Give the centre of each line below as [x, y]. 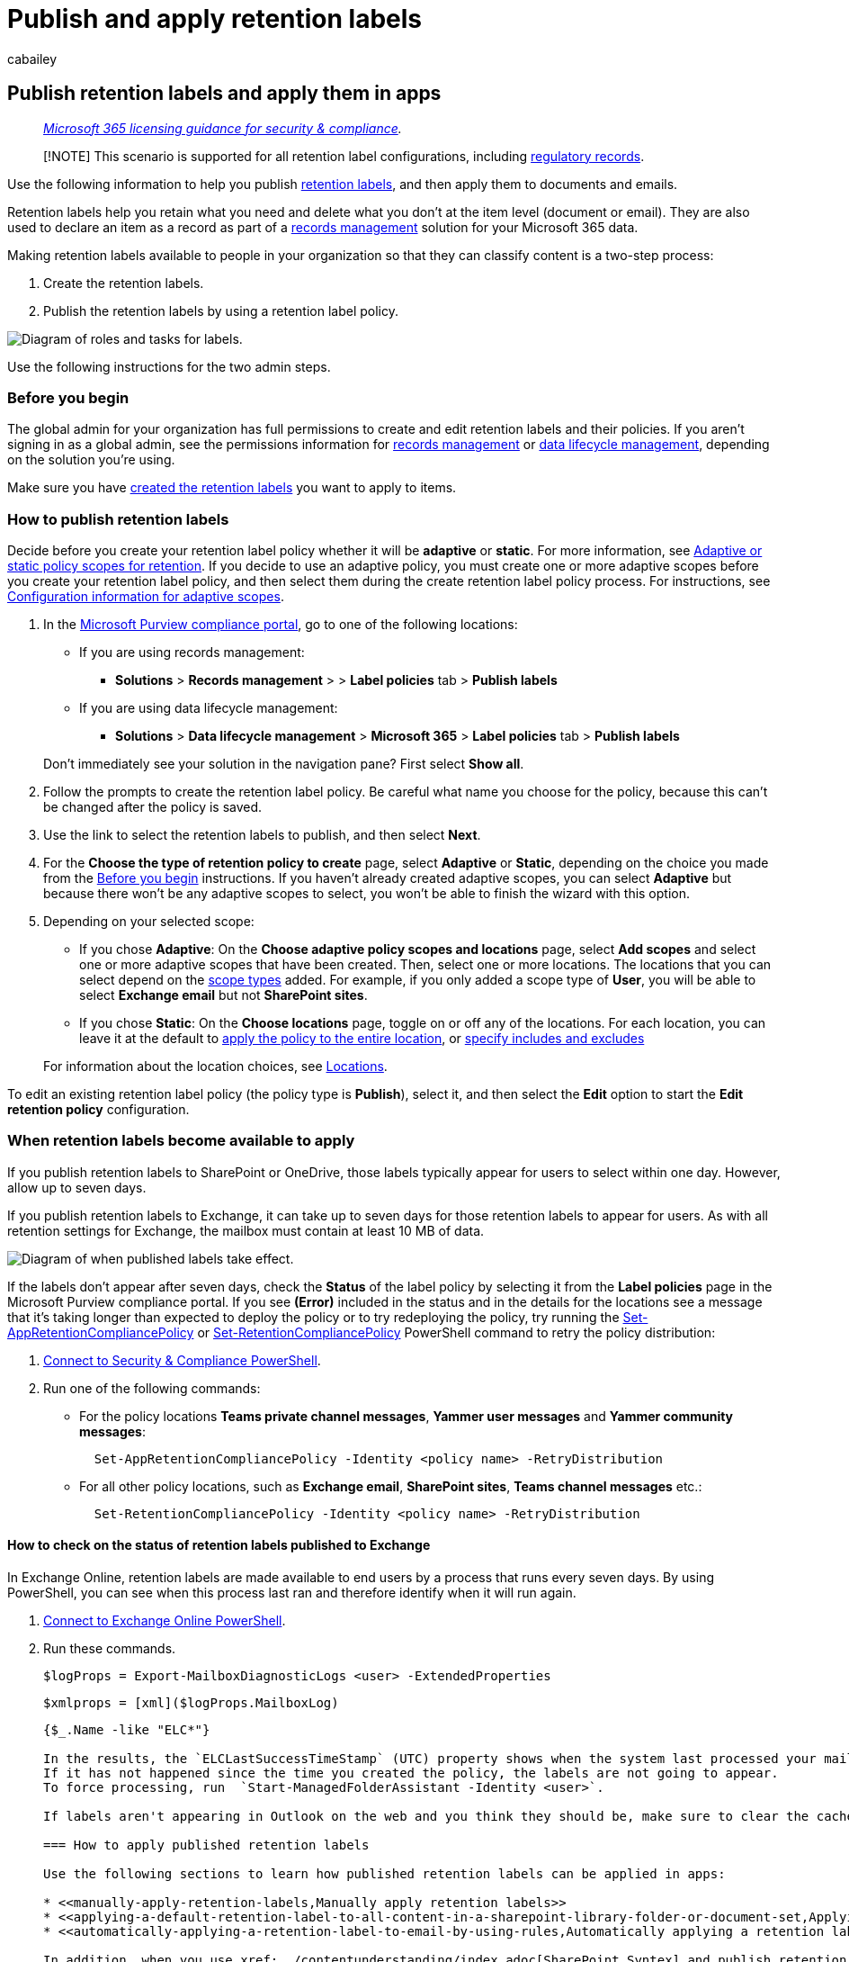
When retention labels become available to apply [181, 1141]
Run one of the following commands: [152, 1388]
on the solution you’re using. [91, 460]
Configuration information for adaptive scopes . [146, 597]
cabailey [32, 58]
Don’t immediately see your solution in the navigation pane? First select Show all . [284, 764]
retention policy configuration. [98, 1110]
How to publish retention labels [118, 519]
